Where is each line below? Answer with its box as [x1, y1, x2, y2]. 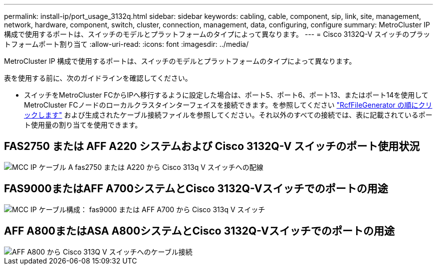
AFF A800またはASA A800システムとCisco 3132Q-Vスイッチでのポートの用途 [4, 225, 395, 238]
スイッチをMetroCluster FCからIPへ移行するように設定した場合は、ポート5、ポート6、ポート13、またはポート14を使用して [24, 91, 429, 99]
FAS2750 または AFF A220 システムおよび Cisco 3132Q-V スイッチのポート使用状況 [4, 140, 420, 153]
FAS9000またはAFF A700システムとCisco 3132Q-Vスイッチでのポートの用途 [4, 182, 388, 195]
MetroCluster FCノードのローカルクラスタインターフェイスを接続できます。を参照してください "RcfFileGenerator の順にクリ [24, 101, 433, 109]
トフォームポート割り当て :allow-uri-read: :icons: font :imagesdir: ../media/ [4, 40, 249, 48]
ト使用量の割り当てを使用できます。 [24, 121, 142, 129]
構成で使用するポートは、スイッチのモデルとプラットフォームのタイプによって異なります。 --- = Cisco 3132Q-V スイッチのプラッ [4, 30, 431, 38]
